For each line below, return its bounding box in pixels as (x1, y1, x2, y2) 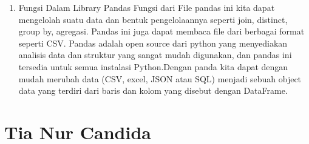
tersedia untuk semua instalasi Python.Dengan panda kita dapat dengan (18, 60, 288, 73)
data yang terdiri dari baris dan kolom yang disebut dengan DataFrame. (18, 84, 288, 97)
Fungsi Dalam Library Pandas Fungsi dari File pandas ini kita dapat (18, 1, 275, 13)
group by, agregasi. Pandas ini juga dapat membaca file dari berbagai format (18, 25, 305, 38)
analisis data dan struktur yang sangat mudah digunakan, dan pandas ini (18, 48, 292, 61)
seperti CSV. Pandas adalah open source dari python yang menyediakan (18, 36, 288, 49)
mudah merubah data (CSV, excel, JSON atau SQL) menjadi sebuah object (18, 72, 302, 85)
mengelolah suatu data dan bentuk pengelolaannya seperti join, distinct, (18, 13, 288, 25)
